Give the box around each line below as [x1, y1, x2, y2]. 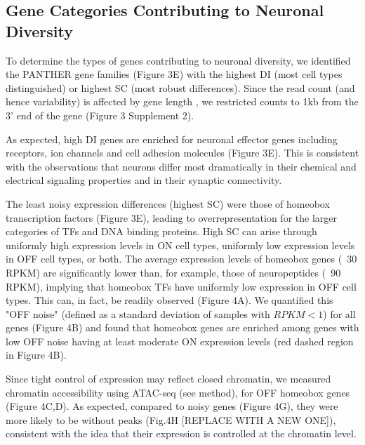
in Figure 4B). [6, 347, 67, 362]
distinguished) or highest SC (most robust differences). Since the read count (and [6, 80, 355, 95]
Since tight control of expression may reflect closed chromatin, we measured [6, 371, 331, 386]
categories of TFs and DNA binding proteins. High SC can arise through [6, 224, 317, 239]
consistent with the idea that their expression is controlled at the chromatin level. [6, 426, 357, 441]
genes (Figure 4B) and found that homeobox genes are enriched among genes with [6, 320, 359, 335]
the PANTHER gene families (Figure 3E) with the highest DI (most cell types [6, 67, 343, 81]
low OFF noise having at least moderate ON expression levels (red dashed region [6, 333, 354, 348]
